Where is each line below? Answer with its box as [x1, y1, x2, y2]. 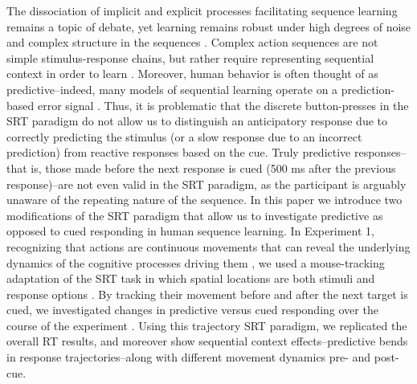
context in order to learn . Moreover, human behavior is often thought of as [6, 65, 378, 82]
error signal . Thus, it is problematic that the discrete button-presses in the [37, 96, 409, 113]
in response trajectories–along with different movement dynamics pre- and [6, 349, 371, 366]
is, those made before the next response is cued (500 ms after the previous [31, 159, 396, 176]
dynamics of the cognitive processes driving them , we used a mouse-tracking [6, 254, 385, 271]
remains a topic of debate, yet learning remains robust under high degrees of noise [6, 18, 411, 35]
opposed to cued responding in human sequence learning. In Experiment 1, [6, 223, 374, 239]
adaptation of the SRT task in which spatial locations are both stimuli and [6, 270, 375, 287]
